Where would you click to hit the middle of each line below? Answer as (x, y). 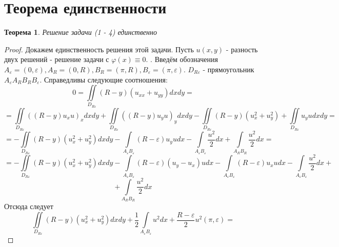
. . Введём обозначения (182, 59)
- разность (242, 49)
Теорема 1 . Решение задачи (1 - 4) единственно (81, 32)
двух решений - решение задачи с (57, 59)
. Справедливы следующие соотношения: (104, 79)
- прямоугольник (228, 69)
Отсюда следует (29, 206)
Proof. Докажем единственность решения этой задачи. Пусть (99, 49)
